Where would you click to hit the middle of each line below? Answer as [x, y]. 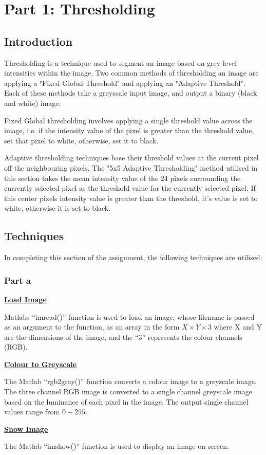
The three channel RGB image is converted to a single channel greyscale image [128, 392]
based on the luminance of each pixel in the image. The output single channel [126, 401]
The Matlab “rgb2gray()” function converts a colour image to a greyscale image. [130, 381]
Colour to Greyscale [41, 364]
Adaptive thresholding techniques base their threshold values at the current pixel [131, 158]
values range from [32, 412]
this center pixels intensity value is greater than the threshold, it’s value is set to [131, 198]
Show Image [26, 429]
